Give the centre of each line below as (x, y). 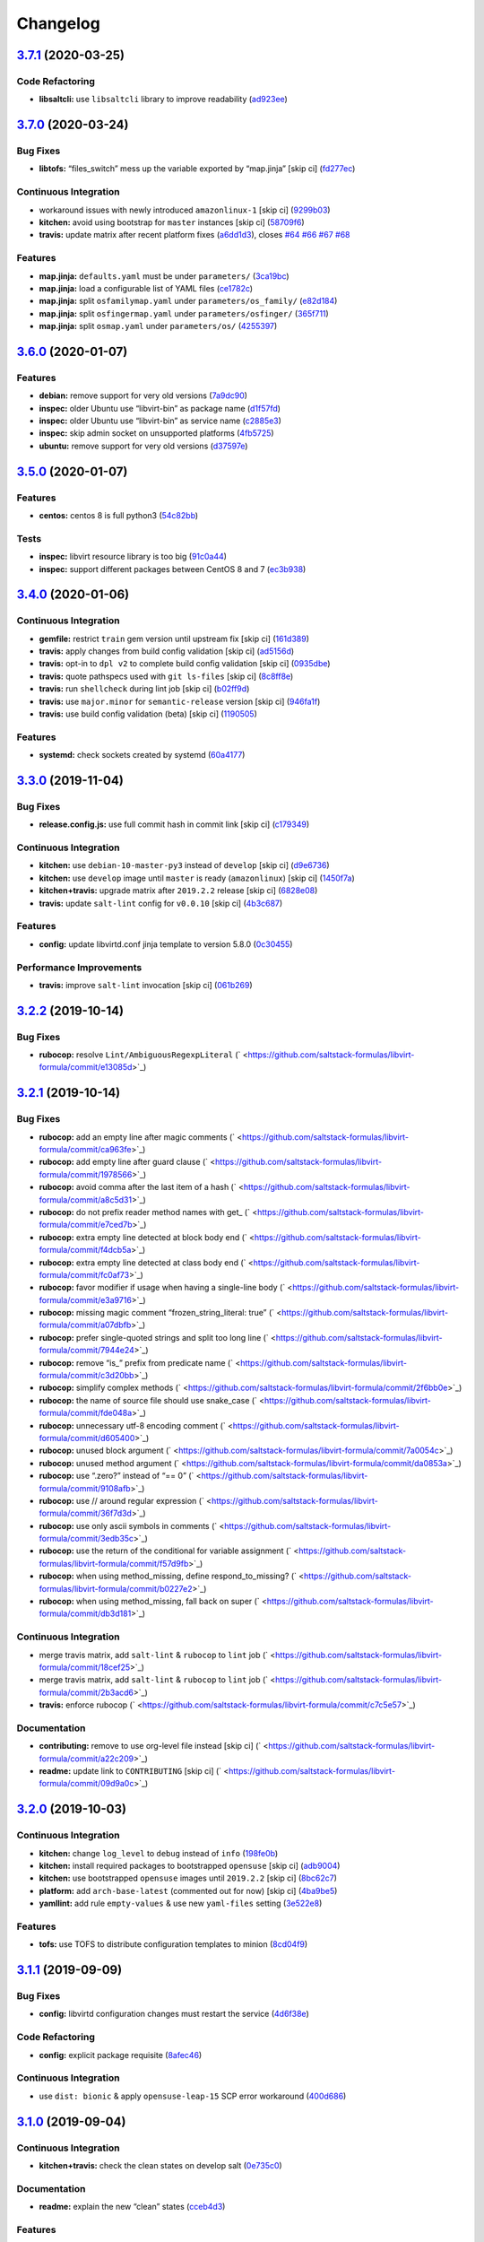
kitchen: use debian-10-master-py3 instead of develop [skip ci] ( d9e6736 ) (185, 865)
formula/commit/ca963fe (85, 1149)
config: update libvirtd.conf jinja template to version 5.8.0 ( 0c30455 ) (166, 944)
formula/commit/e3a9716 (85, 1299)
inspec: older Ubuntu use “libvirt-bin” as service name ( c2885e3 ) (160, 421)
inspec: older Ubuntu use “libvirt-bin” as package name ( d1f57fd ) (160, 408)
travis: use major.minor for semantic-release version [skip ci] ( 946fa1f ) (180, 701)
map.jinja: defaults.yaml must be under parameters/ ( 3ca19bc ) (164, 276)
